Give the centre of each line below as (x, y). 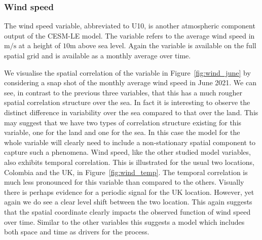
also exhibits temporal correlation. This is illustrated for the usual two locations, (129, 162)
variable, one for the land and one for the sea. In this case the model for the (122, 132)
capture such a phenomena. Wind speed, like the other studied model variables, (127, 152)
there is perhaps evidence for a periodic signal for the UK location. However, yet (129, 192)
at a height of (40, 45)
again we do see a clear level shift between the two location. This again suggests (128, 202)
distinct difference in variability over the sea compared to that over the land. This (131, 112)
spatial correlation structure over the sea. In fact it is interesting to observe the (127, 102)
